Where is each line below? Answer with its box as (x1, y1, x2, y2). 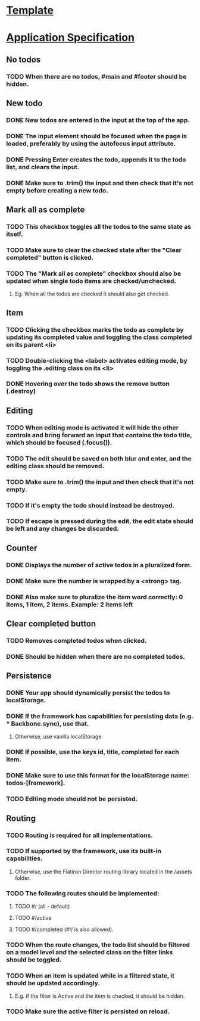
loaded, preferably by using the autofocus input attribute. (6, 139, 176, 148)
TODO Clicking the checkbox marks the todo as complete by (6, 325, 184, 334)
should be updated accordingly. (6, 979, 100, 987)
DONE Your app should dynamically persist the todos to (6, 689, 170, 697)
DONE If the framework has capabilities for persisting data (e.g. (6, 712, 193, 721)
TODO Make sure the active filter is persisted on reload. (6, 1007, 170, 1016)
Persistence (6, 671, 52, 681)
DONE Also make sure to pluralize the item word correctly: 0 (6, 593, 183, 601)
